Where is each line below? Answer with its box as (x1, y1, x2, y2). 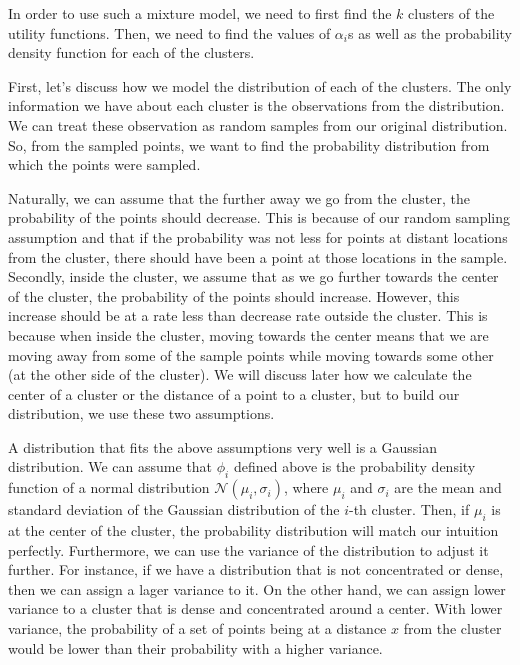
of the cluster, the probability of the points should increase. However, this (8, 285, 460, 306)
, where (283, 477, 329, 498)
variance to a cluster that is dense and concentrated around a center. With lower (8, 598, 503, 619)
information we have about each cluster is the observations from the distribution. (8, 95, 505, 116)
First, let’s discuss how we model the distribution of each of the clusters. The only (8, 75, 512, 96)
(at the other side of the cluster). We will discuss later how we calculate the (8, 364, 472, 385)
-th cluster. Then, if (349, 499, 470, 520)
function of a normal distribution (8, 477, 210, 498)
